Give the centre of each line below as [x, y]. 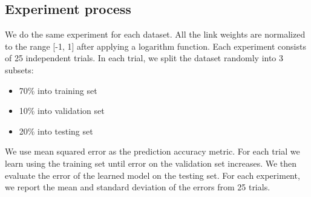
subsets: [19, 69]
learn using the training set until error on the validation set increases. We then [151, 163]
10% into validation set [62, 111]
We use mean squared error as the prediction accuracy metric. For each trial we [152, 151]
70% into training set [58, 90]
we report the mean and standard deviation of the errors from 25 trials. [138, 187]
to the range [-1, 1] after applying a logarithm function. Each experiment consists [155, 46]
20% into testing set [56, 131]
